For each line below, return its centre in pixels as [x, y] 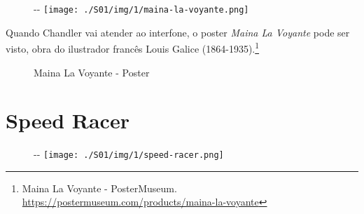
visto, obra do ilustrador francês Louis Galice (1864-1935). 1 [133, 47]
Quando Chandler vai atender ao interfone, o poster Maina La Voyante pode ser [178, 32]
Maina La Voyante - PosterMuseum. [99, 188]
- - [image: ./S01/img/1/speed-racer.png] [129, 154]
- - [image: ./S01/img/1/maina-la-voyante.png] [141, 8]
